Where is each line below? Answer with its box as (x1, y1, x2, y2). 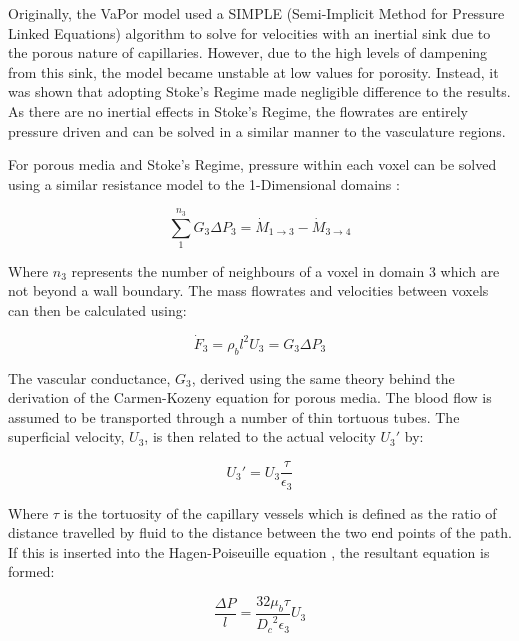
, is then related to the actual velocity (144, 426, 376, 447)
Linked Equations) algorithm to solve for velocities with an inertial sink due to (8, 22, 491, 43)
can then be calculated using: (8, 300, 187, 321)
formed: (8, 561, 55, 582)
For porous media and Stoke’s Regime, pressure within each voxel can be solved (8, 154, 497, 175)
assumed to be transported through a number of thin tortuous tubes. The (8, 406, 460, 427)
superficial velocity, (8, 426, 125, 447)
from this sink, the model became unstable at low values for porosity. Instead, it (8, 61, 499, 82)
